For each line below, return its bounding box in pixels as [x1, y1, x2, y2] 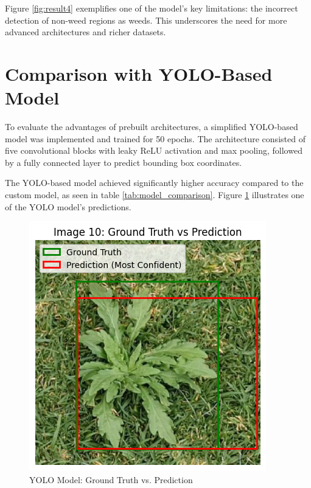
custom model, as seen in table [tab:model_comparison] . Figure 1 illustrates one [5, 188, 304, 201]
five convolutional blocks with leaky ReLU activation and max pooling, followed [5, 144, 302, 157]
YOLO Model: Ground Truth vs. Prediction [29, 473, 193, 486]
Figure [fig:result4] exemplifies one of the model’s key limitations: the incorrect [5, 2, 298, 14]
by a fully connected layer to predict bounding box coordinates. [5, 156, 242, 168]
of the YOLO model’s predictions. [5, 200, 131, 213]
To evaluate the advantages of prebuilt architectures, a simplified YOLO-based [5, 120, 298, 133]
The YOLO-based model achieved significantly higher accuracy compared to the [5, 176, 304, 189]
